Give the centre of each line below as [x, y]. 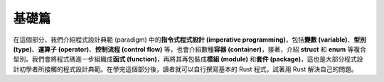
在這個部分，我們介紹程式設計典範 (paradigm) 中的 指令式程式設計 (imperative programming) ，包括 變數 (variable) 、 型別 [190, 40]
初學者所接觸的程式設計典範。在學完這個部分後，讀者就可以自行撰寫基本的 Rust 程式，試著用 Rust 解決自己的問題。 [188, 69]
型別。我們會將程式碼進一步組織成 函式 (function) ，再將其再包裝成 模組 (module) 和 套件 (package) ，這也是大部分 [179, 59]
